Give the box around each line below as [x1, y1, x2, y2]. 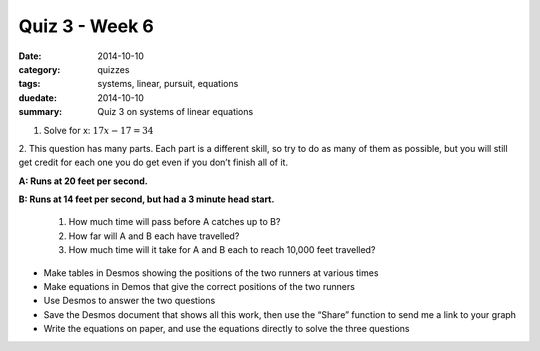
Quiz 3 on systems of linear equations [97, 106, 254, 118]
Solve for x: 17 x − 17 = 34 [43, 124, 154, 136]
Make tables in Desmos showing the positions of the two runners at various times [43, 266, 379, 279]
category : [18, 63, 61, 75]
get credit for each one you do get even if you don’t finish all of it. [18, 156, 289, 169]
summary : [18, 106, 63, 118]
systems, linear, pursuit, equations [97, 78, 239, 90]
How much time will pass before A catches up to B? [68, 216, 281, 228]
